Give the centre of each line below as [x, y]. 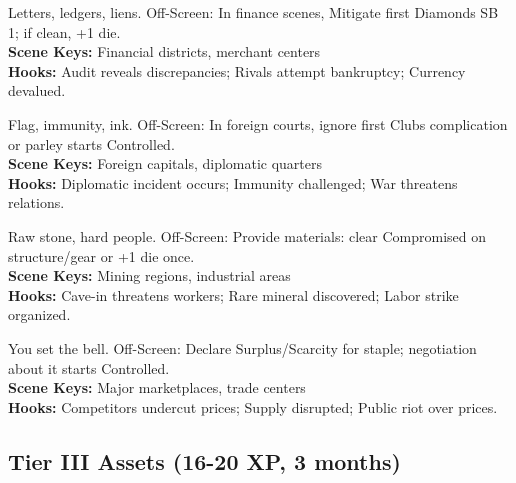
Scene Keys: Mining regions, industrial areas [149, 275]
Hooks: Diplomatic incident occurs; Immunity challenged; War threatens [233, 182]
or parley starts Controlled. [91, 143]
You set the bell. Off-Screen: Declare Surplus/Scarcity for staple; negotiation [242, 347]
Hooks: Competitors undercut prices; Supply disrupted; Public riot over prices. [253, 406]
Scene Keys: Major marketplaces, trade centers [157, 387]
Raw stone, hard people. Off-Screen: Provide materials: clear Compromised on [247, 235]
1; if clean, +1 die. [64, 31]
